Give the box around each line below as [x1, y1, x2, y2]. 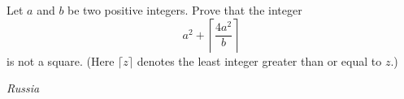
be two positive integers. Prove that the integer [67, 2, 302, 18]
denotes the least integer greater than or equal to [137, 52, 382, 69]
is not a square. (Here [7, 52, 115, 69]
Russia [7, 80, 40, 97]
